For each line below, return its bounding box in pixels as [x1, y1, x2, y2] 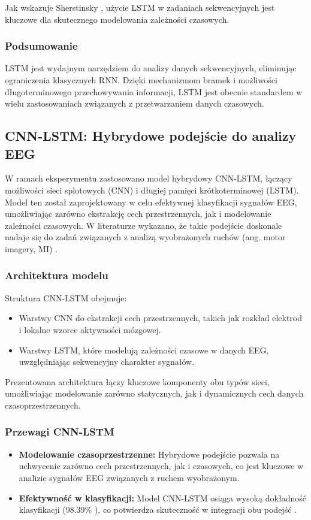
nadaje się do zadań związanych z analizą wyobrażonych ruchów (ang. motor [5, 231, 286, 243]
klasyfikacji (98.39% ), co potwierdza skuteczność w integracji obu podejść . [19, 503, 297, 516]
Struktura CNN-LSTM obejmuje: [5, 291, 127, 304]
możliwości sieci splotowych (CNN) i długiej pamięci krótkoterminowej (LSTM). [5, 183, 299, 196]
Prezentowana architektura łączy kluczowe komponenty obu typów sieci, [5, 375, 270, 388]
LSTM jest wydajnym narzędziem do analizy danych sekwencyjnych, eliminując [5, 62, 297, 74]
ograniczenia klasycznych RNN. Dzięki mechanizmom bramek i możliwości [5, 74, 277, 86]
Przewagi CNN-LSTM [5, 424, 114, 439]
